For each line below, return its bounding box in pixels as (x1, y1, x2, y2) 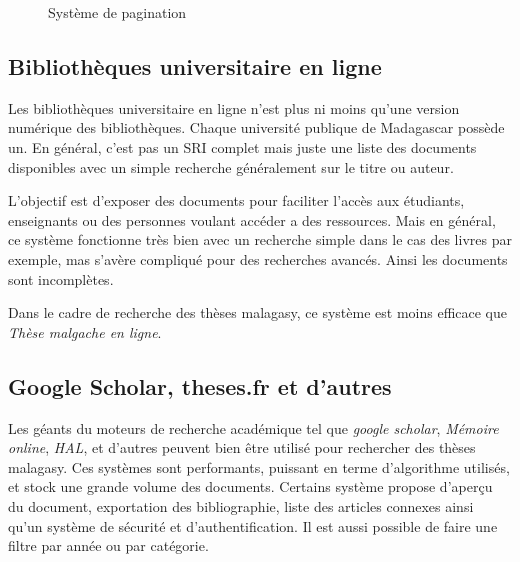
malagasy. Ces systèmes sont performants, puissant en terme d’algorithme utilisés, (8, 456, 510, 477)
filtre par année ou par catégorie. (8, 535, 209, 556)
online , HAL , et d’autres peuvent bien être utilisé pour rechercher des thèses (8, 437, 476, 458)
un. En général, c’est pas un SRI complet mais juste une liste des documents (8, 136, 477, 157)
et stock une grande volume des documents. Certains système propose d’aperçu (8, 476, 493, 497)
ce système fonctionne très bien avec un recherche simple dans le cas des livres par (8, 229, 512, 250)
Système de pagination (48, 2, 187, 22)
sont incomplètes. (8, 268, 114, 289)
